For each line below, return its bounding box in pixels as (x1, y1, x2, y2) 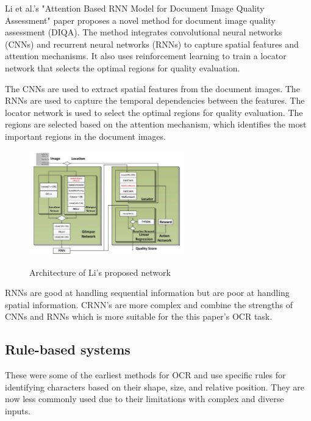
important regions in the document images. (5, 129, 166, 142)
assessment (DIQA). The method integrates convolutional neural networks (5, 26, 282, 38)
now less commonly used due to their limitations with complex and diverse (5, 392, 284, 405)
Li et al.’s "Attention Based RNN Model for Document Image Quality (5, 2, 265, 14)
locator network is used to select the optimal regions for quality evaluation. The (5, 106, 303, 118)
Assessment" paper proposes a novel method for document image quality (5, 13, 276, 26)
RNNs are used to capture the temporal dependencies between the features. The (5, 94, 305, 107)
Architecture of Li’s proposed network (29, 265, 171, 278)
